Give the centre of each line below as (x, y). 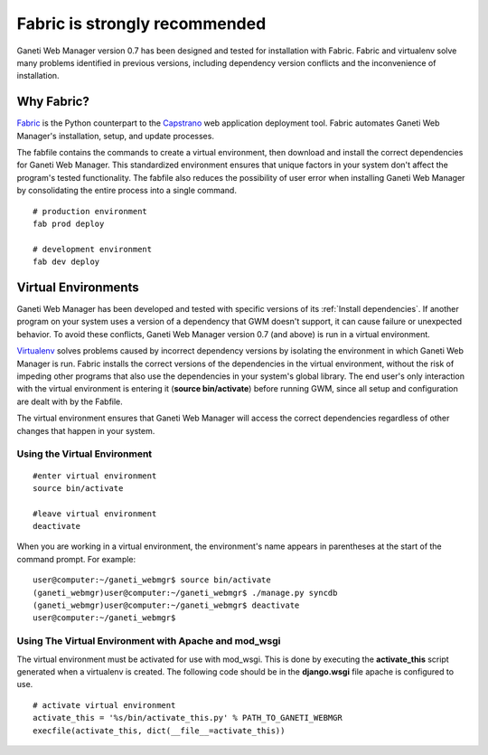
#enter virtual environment (95, 476)
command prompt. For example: (76, 559)
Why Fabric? (53, 102)
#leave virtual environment (95, 514)
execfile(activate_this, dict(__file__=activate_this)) (159, 731)
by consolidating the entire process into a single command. (127, 191)
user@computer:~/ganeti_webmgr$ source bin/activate (152, 580)
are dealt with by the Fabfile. (70, 401)
